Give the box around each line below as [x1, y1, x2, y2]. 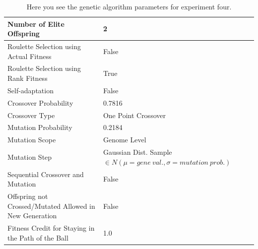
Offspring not [7, 191, 48, 201]
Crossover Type [7, 110, 55, 120]
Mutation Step [7, 151, 52, 162]
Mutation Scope [7, 134, 56, 145]
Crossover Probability [7, 97, 73, 108]
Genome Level [103, 134, 146, 145]
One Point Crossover [103, 110, 166, 120]
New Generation [7, 210, 57, 221]
